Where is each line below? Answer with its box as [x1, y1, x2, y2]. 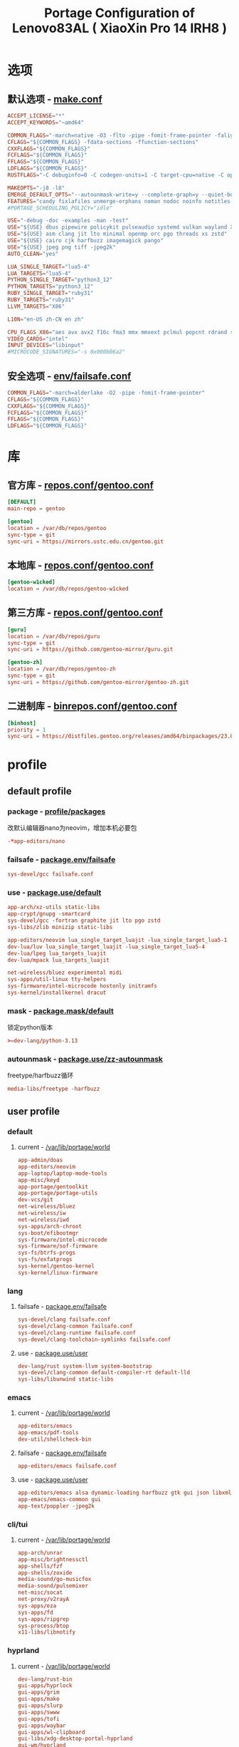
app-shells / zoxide [17, 1569, 73, 1576]
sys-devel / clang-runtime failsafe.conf [17, 1329, 137, 1337]
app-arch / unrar [17, 1549, 63, 1556]
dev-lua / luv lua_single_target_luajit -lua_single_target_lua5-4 [7, 943, 205, 950]
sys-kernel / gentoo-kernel [17, 1263, 95, 1270]
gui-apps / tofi [17, 1715, 60, 1722]
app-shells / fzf [17, 1562, 63, 1570]
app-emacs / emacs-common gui [17, 1495, 101, 1503]
